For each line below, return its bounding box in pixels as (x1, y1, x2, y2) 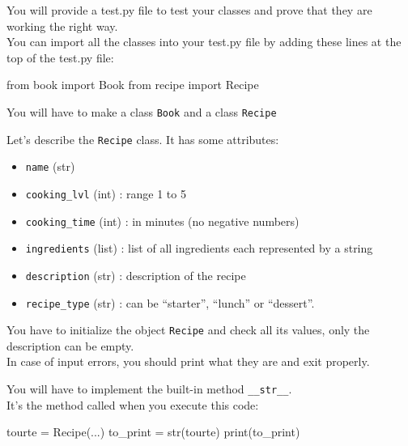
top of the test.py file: (6, 49, 114, 66)
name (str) (25, 158, 75, 175)
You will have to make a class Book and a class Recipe (6, 103, 277, 120)
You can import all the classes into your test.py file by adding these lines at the (6, 33, 402, 50)
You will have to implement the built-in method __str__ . (6, 380, 292, 397)
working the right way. (6, 17, 118, 34)
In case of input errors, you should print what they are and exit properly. (6, 353, 370, 370)
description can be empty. (6, 337, 134, 354)
